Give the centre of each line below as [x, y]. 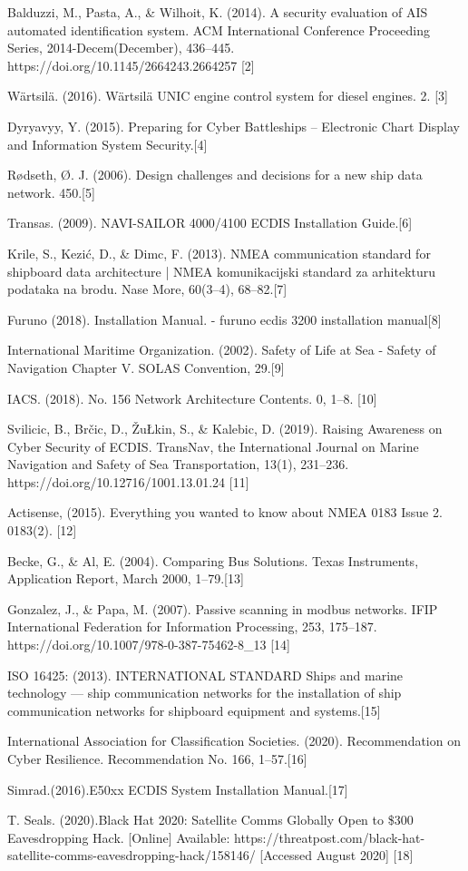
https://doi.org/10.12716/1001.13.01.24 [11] [128, 481]
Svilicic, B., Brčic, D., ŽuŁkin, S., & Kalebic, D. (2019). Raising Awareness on [225, 429]
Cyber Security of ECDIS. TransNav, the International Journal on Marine [213, 446]
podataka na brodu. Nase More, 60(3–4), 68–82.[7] [147, 289]
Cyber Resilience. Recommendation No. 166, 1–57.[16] [157, 758]
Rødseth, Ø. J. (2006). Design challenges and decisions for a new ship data [215, 175]
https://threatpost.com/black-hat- [330, 837]
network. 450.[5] [51, 192]
